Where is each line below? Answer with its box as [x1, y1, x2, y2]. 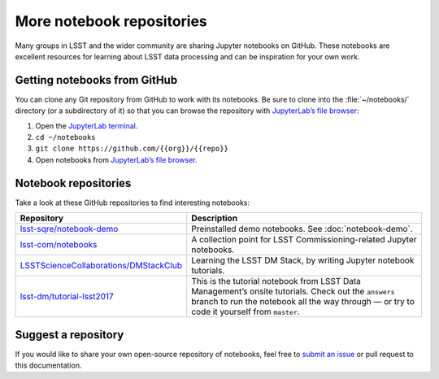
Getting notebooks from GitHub [15, 73, 178, 87]
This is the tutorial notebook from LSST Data [191, 276, 362, 287]
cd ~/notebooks [35, 133, 97, 142]
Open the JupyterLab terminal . [35, 120, 138, 130]
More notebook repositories [15, 12, 207, 30]
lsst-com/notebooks [20, 239, 98, 250]
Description [191, 212, 238, 224]
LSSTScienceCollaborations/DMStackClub [20, 260, 183, 272]
